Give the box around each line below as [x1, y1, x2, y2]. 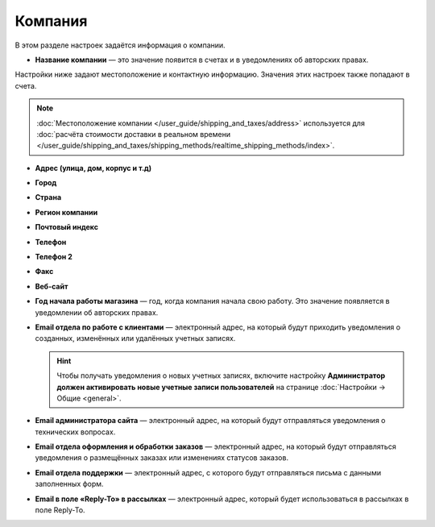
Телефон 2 [35, 252, 72, 262]
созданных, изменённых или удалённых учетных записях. [35, 334, 236, 343]
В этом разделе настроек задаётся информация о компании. [14, 40, 226, 50]
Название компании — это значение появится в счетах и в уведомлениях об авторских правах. [35, 55, 369, 64]
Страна [35, 193, 62, 202]
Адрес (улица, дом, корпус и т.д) [35, 163, 152, 172]
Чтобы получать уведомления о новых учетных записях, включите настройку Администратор [56, 371, 386, 380]
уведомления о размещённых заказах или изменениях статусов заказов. [35, 453, 289, 463]
